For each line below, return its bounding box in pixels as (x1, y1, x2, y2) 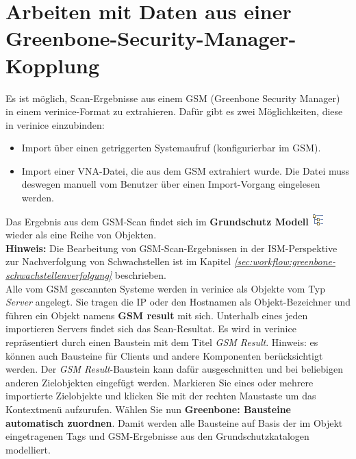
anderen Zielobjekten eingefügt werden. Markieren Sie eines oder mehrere (5, 375, 314, 389)
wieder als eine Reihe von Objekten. (5, 227, 157, 242)
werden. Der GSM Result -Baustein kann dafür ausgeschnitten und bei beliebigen (5, 362, 343, 376)
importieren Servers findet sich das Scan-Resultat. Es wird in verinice (5, 321, 296, 336)
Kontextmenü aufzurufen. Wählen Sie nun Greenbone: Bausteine (5, 401, 291, 416)
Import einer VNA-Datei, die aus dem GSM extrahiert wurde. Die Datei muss (21, 163, 350, 177)
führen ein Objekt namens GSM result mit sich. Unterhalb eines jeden (5, 308, 308, 322)
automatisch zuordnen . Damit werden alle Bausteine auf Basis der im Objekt (5, 415, 343, 430)
